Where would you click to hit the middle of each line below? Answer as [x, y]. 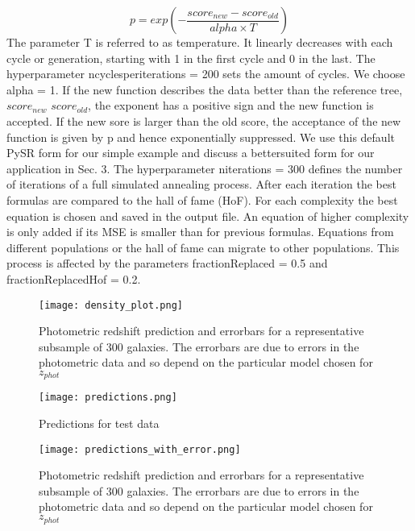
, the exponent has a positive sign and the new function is [231, 105]
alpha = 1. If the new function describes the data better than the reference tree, [205, 89]
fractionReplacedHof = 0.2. [74, 278]
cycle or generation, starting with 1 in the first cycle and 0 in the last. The [191, 58]
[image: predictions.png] [108, 398]
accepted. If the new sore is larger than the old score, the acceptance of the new [204, 120]
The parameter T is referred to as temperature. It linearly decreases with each [200, 42]
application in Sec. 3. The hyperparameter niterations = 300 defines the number [205, 168]
